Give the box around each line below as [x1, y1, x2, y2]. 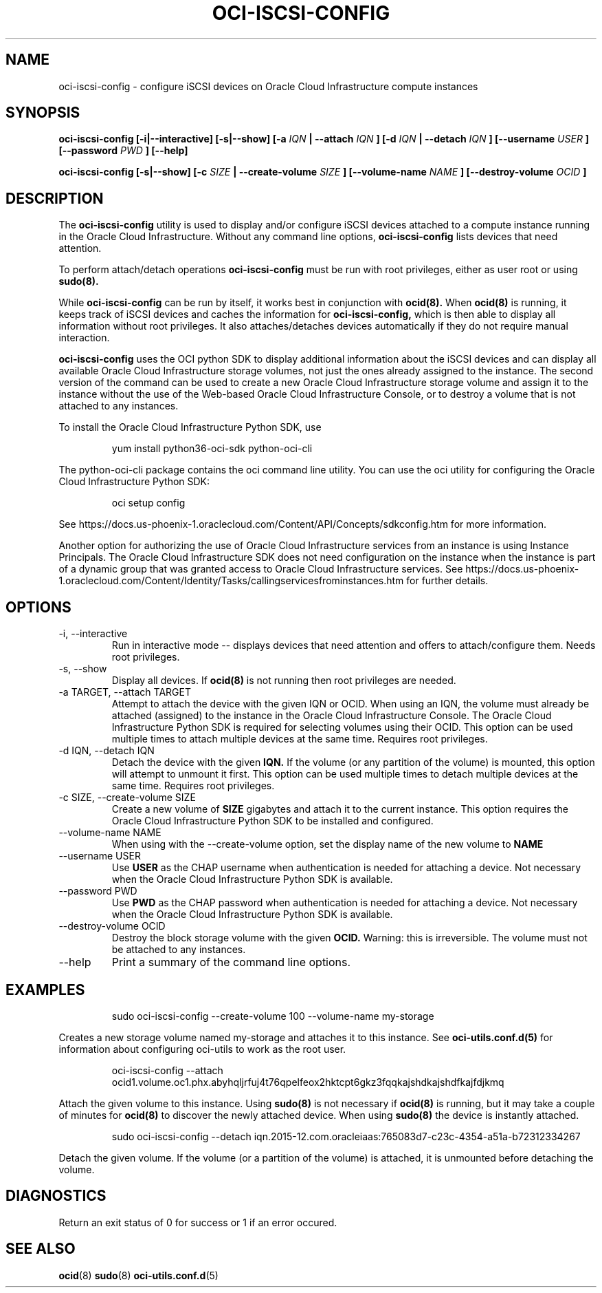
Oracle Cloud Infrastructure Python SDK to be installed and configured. [111, 815, 434, 827]
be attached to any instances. [111, 943, 246, 956]
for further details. [406, 575, 489, 587]
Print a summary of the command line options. [111, 955, 351, 970]
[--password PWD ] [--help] [58, 145, 188, 157]
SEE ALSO [5, 1240, 76, 1258]
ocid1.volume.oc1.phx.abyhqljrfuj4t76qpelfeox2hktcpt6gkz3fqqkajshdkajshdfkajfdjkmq [111, 1076, 504, 1088]
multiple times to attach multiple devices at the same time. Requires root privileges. [111, 733, 488, 745]
